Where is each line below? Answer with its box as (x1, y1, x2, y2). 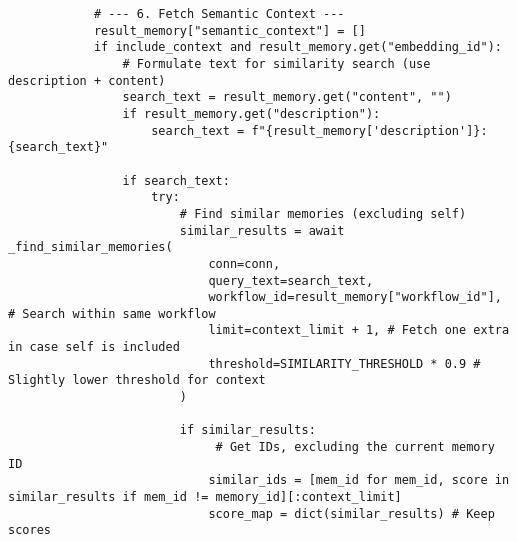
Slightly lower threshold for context (8, 373, 266, 388)
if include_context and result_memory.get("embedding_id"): (93, 40, 502, 55)
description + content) (8, 73, 166, 88)
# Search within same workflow (8, 306, 216, 321)
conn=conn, (208, 256, 281, 271)
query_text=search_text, (208, 273, 374, 288)
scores (8, 523, 51, 538)
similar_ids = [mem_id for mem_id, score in (208, 473, 510, 488)
